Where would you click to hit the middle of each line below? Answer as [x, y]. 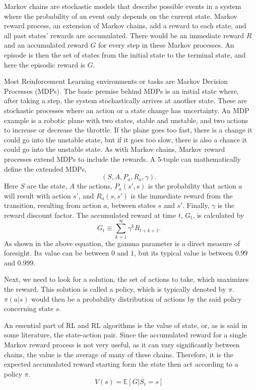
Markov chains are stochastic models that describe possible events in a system [123, 6]
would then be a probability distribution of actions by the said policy [136, 298]
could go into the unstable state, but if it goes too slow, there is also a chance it [126, 139]
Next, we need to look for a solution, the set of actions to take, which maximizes [127, 279]
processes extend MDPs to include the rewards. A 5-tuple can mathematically [123, 159]
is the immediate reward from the [182, 195]
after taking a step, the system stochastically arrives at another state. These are [126, 100]
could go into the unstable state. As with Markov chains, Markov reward [115, 149]
